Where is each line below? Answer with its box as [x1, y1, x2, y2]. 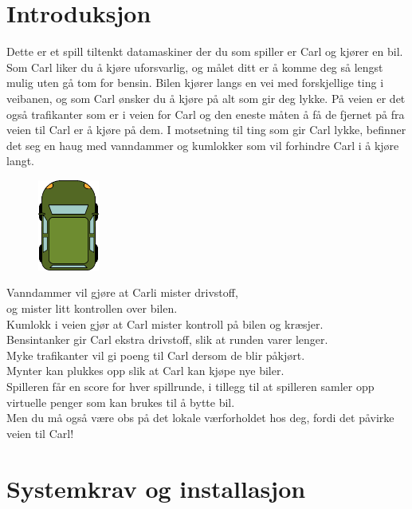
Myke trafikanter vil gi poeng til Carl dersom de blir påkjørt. [6, 346, 305, 363]
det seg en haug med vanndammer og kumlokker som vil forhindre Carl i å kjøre [6, 136, 399, 153]
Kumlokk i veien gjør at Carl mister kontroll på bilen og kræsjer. [6, 315, 324, 332]
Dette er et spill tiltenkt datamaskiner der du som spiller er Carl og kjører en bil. [6, 43, 403, 60]
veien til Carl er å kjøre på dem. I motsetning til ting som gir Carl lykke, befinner [6, 121, 406, 138]
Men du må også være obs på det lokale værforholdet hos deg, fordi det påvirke [6, 409, 394, 426]
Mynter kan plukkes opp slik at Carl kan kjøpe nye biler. [6, 362, 284, 379]
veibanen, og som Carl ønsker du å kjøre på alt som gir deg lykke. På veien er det [6, 89, 406, 106]
